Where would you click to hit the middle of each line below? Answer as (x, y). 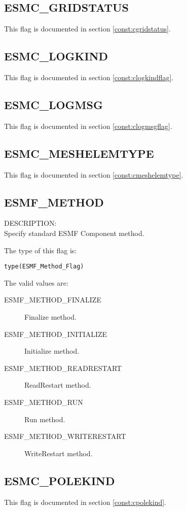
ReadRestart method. (58, 385)
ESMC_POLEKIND (60, 480)
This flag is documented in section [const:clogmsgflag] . (88, 126)
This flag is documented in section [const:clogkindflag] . (89, 77)
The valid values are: (36, 282)
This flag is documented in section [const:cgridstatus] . (87, 29)
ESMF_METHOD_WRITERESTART (65, 436)
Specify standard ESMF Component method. (74, 233)
